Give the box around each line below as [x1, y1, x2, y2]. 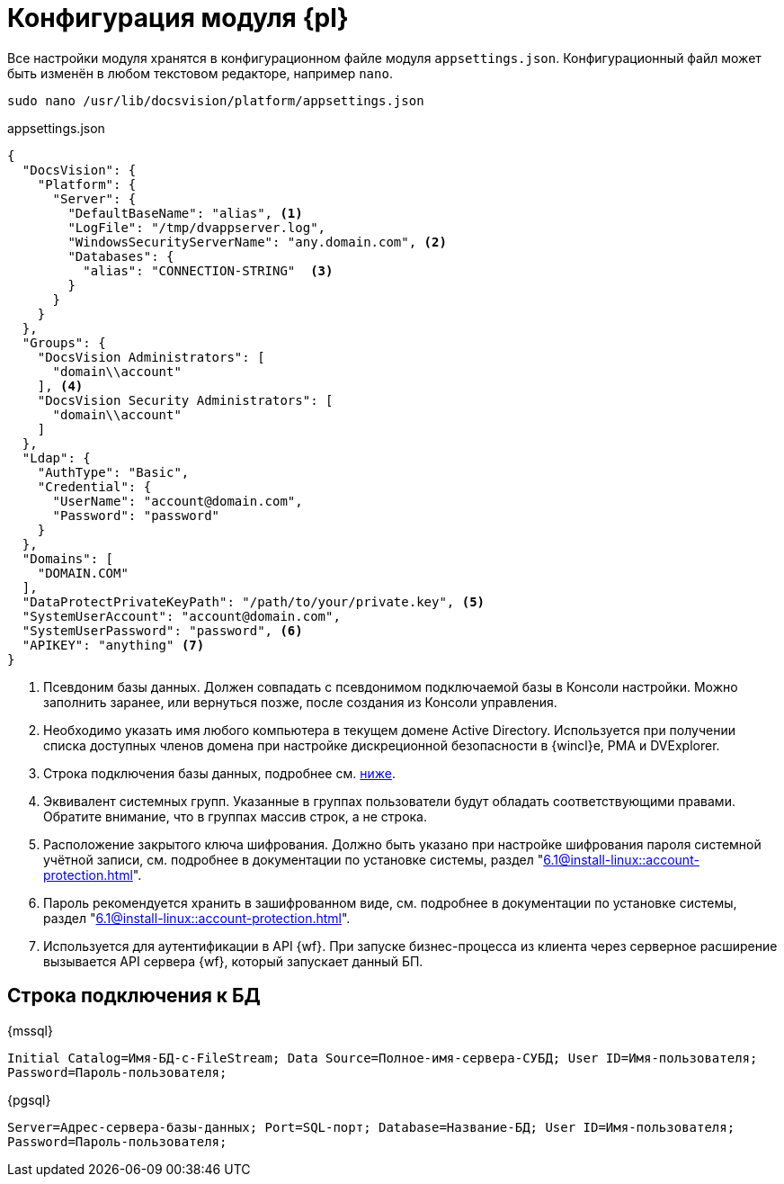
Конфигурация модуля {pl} [7, 3, 349, 33]
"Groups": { [22, 335, 106, 350]
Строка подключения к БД [7, 984, 261, 1008]
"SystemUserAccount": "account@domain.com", [22, 608, 341, 623]
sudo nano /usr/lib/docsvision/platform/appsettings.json [7, 93, 424, 108]
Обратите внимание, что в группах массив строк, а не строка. [43, 808, 428, 824]
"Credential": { [37, 479, 152, 494]
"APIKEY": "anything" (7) [22, 637, 205, 652]
